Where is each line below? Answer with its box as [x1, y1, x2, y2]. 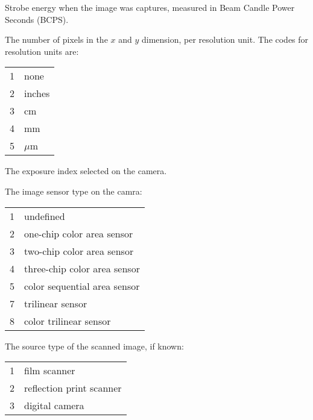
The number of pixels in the [5, 33, 108, 46]
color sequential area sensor [24, 278, 140, 293]
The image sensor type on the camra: [5, 184, 142, 197]
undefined [24, 208, 65, 223]
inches [24, 86, 50, 101]
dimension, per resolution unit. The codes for [141, 33, 309, 46]
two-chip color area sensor [24, 243, 134, 258]
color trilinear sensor [24, 313, 111, 328]
